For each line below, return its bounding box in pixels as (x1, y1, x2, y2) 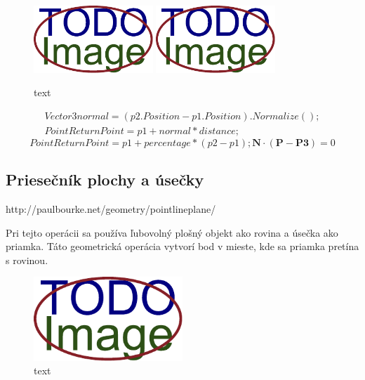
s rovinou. (6, 252, 48, 267)
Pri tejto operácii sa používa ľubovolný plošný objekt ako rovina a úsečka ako (6, 225, 338, 240)
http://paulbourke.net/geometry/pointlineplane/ (6, 201, 216, 216)
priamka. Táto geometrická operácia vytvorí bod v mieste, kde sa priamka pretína (6, 239, 359, 254)
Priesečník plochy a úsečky (6, 169, 204, 190)
